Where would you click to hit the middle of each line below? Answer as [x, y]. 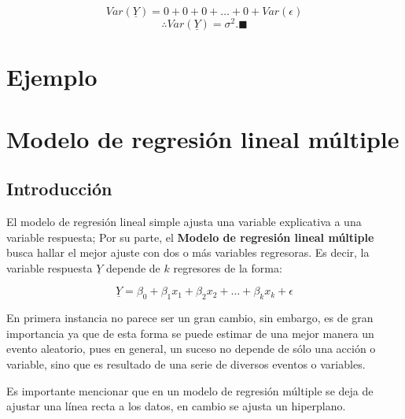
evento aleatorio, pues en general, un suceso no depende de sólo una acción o [191, 349]
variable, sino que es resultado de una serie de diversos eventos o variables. [186, 363]
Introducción [59, 189]
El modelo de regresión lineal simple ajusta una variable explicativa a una [184, 222]
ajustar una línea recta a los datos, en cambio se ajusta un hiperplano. [176, 406]
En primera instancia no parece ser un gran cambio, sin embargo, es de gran [190, 318]
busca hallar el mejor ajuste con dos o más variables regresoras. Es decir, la [188, 252]
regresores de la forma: [228, 267]
